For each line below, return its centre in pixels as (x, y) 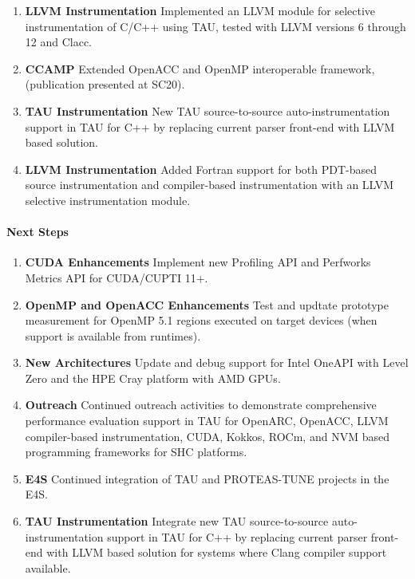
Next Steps (38, 232)
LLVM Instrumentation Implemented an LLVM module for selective (200, 10)
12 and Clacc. (59, 42)
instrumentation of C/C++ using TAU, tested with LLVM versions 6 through (215, 26)
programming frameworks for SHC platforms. (136, 452)
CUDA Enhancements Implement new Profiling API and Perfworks (198, 262)
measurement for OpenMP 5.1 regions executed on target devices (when (201, 320)
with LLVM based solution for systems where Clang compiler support (217, 552)
